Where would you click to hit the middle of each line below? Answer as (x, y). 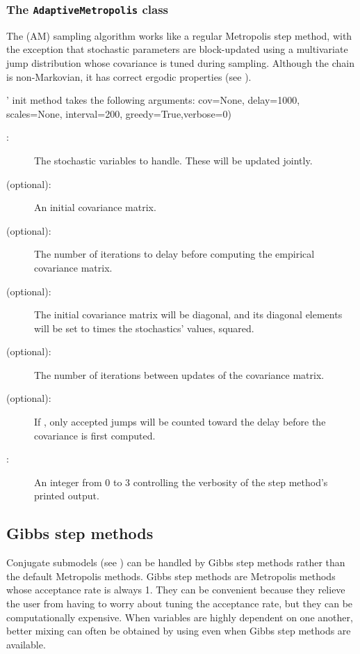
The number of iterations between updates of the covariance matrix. (179, 374)
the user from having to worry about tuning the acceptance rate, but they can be (180, 604)
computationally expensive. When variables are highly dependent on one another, (180, 617)
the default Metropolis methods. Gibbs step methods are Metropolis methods (171, 576)
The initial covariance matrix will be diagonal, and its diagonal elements (188, 314)
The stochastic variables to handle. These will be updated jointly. (173, 160)
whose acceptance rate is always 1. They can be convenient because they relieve (176, 590)
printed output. (67, 496)
